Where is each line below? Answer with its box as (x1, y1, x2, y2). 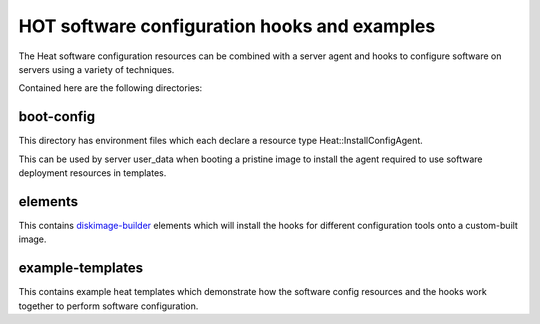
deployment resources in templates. (18, 167, 167, 179)
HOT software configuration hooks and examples (18, 15, 436, 37)
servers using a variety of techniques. (18, 63, 175, 75)
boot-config (18, 108, 95, 125)
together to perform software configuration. (18, 300, 199, 312)
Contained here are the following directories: (18, 82, 203, 94)
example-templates (18, 260, 144, 277)
